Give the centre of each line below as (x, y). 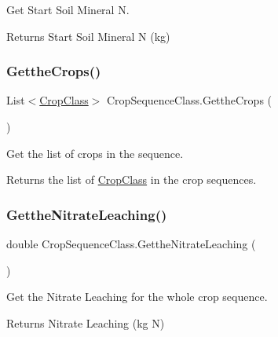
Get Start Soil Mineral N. (68, 9)
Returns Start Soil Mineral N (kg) (88, 36)
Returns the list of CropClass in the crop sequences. (132, 179)
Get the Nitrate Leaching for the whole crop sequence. (137, 297)
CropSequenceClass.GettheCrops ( (190, 100)
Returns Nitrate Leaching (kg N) (86, 322)
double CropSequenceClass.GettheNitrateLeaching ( (131, 244)
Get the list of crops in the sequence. (95, 153)
